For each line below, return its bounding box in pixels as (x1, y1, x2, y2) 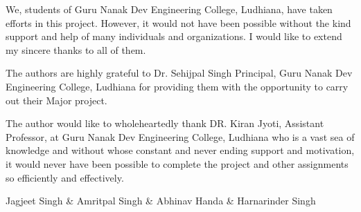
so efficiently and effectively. (6, 170, 124, 184)
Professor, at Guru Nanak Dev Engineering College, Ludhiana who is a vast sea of (6, 129, 355, 144)
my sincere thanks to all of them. (6, 42, 146, 57)
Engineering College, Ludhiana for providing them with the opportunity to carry (6, 79, 349, 93)
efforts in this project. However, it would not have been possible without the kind (6, 15, 351, 30)
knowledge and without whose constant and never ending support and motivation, (6, 143, 355, 157)
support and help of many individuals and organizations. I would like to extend (6, 29, 342, 44)
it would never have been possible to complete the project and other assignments (6, 156, 349, 171)
